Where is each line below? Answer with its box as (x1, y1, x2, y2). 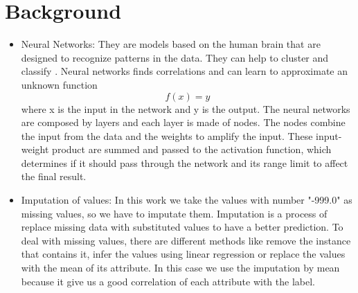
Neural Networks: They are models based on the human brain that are (21, 37, 321, 51)
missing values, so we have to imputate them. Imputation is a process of (21, 206, 328, 220)
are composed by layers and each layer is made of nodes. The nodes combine (21, 115, 346, 130)
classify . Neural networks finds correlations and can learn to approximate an (21, 64, 348, 78)
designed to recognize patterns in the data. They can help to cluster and (21, 50, 329, 64)
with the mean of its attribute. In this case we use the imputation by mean (21, 260, 340, 275)
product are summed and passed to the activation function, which (52, 142, 332, 157)
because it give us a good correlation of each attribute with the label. (21, 274, 315, 288)
